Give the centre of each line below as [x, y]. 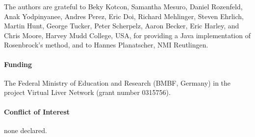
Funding [18, 64]
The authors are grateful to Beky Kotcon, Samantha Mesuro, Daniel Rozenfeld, [123, 6]
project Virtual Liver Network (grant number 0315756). [87, 92]
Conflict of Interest [37, 111]
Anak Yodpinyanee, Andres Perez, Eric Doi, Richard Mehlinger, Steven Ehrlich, [124, 16]
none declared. [25, 130]
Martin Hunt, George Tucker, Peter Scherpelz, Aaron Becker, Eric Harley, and [122, 26]
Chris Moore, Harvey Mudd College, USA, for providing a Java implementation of [127, 35]
